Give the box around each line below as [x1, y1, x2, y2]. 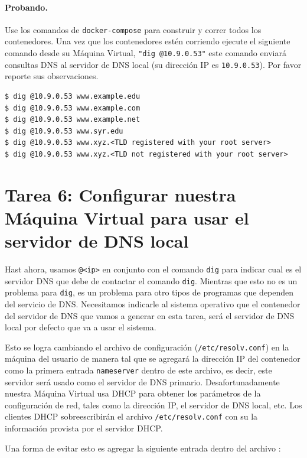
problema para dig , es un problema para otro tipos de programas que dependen [5, 286, 294, 298]
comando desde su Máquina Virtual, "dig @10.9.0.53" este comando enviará [5, 47, 286, 59]
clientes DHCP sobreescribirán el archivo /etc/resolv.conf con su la [5, 410, 258, 423]
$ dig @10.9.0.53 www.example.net [5, 115, 141, 124]
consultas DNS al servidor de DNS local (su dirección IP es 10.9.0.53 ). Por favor [5, 58, 302, 70]
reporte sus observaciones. [5, 70, 99, 82]
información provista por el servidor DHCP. [5, 422, 163, 434]
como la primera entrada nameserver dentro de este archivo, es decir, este [5, 364, 272, 376]
